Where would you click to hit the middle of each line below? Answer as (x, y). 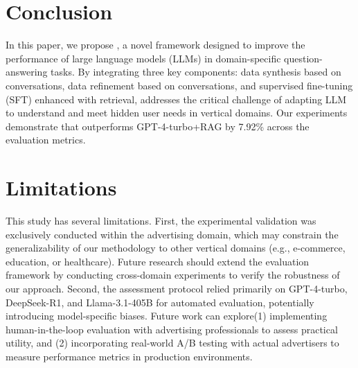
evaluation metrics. (46, 140)
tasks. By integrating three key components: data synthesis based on (196, 72)
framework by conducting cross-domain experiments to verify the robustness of (173, 275)
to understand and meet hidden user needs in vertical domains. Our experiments (177, 113)
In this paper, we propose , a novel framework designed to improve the (155, 45)
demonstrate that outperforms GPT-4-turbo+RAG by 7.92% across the (158, 126)
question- (303, 58)
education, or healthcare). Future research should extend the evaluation (158, 261)
